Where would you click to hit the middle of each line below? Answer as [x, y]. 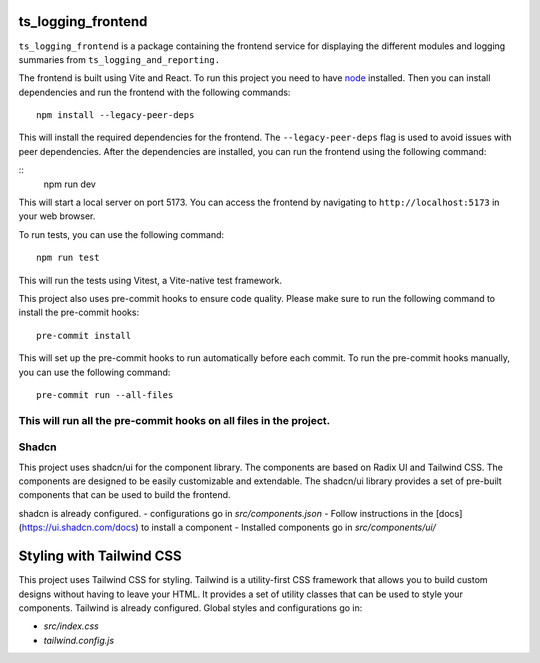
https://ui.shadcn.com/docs [78, 527]
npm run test [68, 258]
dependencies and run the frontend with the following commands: [154, 92]
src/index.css [71, 626]
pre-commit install [84, 335]
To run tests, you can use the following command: [121, 234]
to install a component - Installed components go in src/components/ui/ [288, 527]
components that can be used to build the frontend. [124, 495]
